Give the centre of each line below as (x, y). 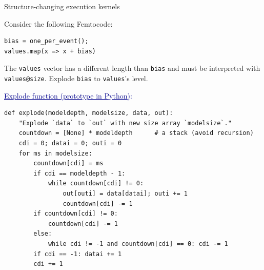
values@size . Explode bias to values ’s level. (76, 78)
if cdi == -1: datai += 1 (78, 254)
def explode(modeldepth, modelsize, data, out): (89, 113)
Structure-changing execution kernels (62, 6)
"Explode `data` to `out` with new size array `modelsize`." (125, 123)
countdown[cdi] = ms (68, 163)
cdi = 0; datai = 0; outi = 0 (70, 143)
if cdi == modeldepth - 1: (79, 173)
